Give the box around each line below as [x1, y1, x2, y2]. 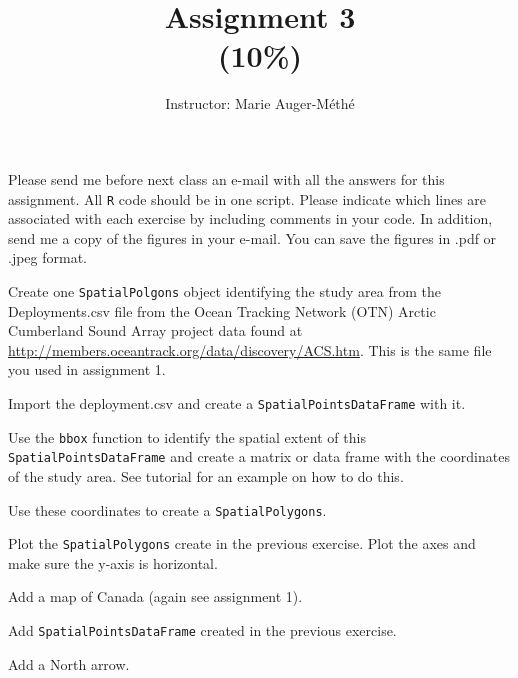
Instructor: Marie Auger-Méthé [165, 93, 355, 114]
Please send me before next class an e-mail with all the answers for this [8, 168, 445, 189]
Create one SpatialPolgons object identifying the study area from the [8, 280, 441, 301]
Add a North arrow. [8, 653, 130, 674]
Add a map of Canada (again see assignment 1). [8, 586, 303, 607]
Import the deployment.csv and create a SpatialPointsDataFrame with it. [8, 392, 466, 413]
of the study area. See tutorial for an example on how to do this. [8, 465, 404, 486]
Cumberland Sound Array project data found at [8, 320, 303, 341]
